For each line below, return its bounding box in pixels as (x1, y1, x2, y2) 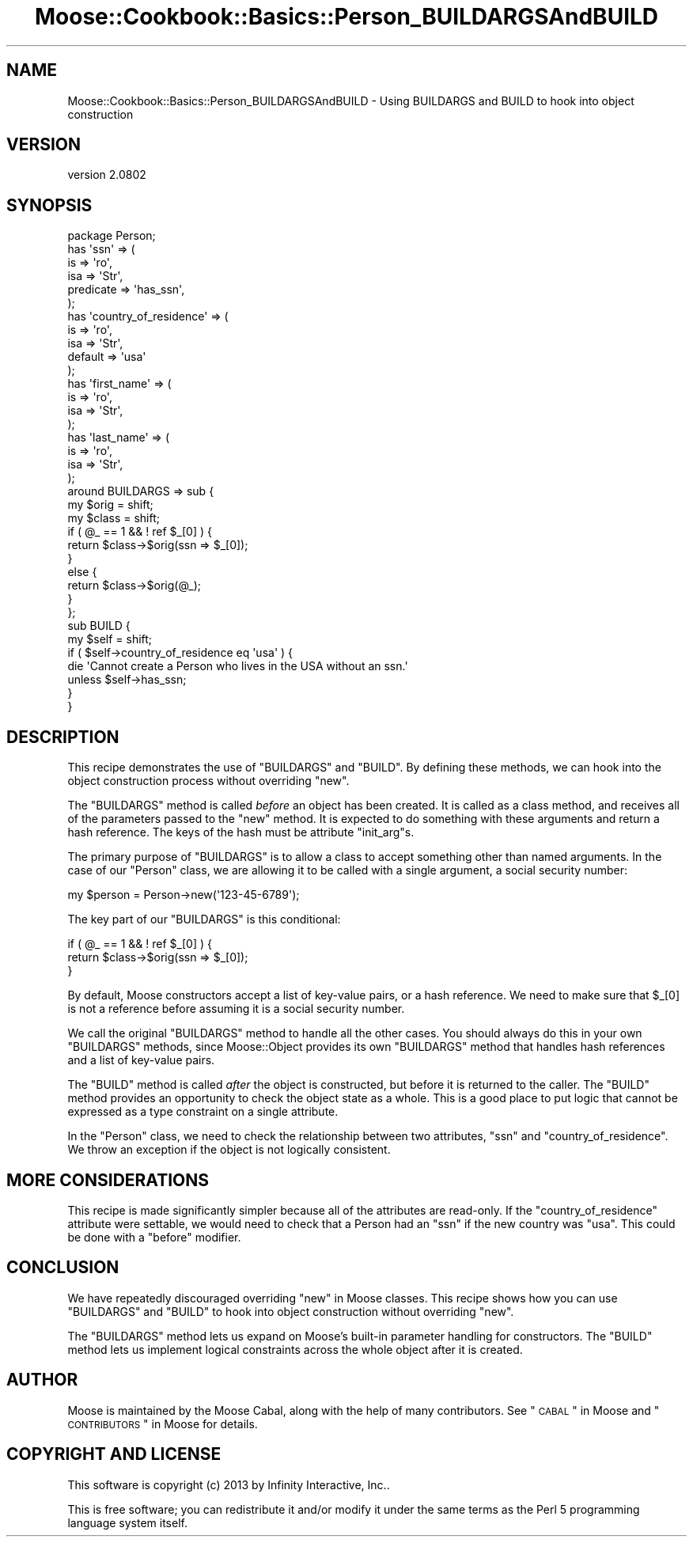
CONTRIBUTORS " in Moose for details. (67, 1416, 258, 1431)
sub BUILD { (67, 619, 131, 633)
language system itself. (67, 1515, 187, 1530)
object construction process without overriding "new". (67, 774, 350, 788)
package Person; (67, 229, 156, 243)
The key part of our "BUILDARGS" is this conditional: (67, 912, 341, 927)
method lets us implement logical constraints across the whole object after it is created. (67, 1342, 523, 1356)
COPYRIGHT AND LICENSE (6, 1444, 222, 1465)
